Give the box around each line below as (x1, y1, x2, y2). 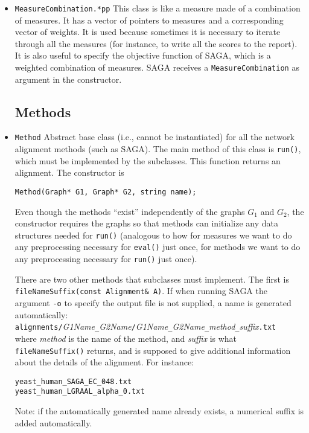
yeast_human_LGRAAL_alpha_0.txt (14, 387, 145, 396)
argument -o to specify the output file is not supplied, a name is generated (14, 297, 291, 309)
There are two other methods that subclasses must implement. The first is (14, 272, 289, 285)
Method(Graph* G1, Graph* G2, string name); (14, 187, 197, 196)
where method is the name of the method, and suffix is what (14, 332, 237, 344)
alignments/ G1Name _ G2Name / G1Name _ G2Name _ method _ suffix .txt (14, 320, 276, 333)
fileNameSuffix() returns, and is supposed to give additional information (14, 344, 291, 356)
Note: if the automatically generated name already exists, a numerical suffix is (14, 405, 304, 417)
